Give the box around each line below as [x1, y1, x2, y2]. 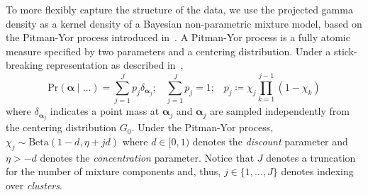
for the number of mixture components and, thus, [6, 164, 221, 179]
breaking [6, 57, 43, 72]
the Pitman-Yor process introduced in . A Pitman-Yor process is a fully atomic [6, 30, 350, 45]
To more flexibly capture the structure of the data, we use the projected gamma [6, 2, 353, 16]
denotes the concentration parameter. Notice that [40, 150, 255, 165]
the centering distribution [6, 120, 117, 135]
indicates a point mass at [50, 104, 160, 118]
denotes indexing [281, 164, 354, 179]
